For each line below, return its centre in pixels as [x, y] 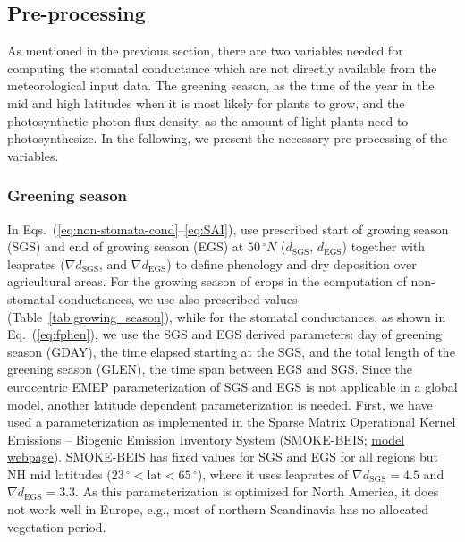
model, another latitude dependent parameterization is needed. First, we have [220, 404]
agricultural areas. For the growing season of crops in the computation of [207, 281]
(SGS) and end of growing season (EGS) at [126, 246]
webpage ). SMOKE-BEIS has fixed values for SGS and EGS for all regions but [223, 457]
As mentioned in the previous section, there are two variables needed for [205, 51]
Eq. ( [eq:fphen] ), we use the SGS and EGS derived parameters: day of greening [224, 334]
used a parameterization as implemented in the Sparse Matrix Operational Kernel [232, 422]
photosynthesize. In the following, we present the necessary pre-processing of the [228, 138]
